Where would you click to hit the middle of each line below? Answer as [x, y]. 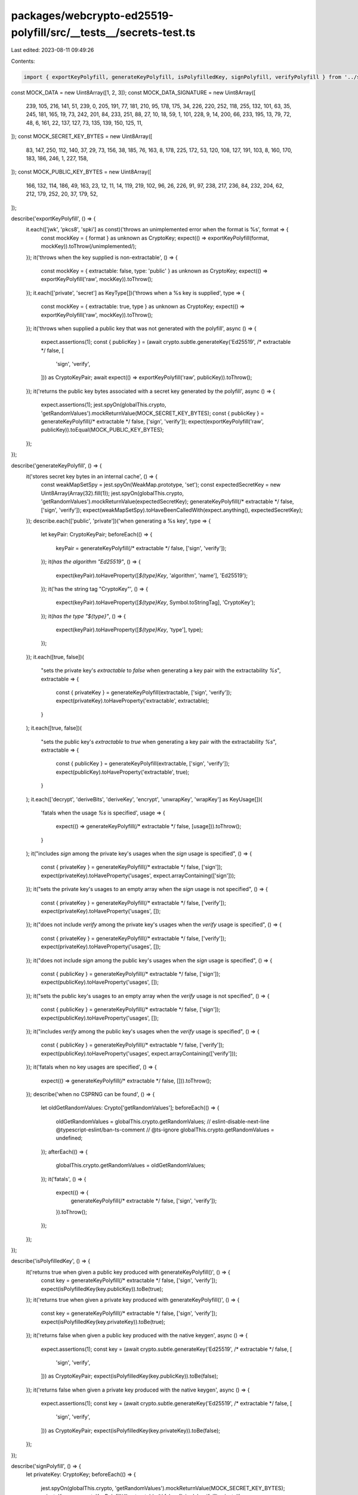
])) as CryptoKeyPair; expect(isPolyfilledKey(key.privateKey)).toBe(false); [131, 1430]
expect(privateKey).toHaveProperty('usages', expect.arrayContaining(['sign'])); [138, 875]
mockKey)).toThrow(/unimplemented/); [89, 246]
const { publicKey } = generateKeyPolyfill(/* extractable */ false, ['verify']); [132, 1045]
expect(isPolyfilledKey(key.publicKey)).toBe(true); [102, 1289]
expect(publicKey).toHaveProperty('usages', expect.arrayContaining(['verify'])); [139, 1053]
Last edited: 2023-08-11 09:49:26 [53, 50]
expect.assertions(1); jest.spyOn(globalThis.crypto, [104, 405]
